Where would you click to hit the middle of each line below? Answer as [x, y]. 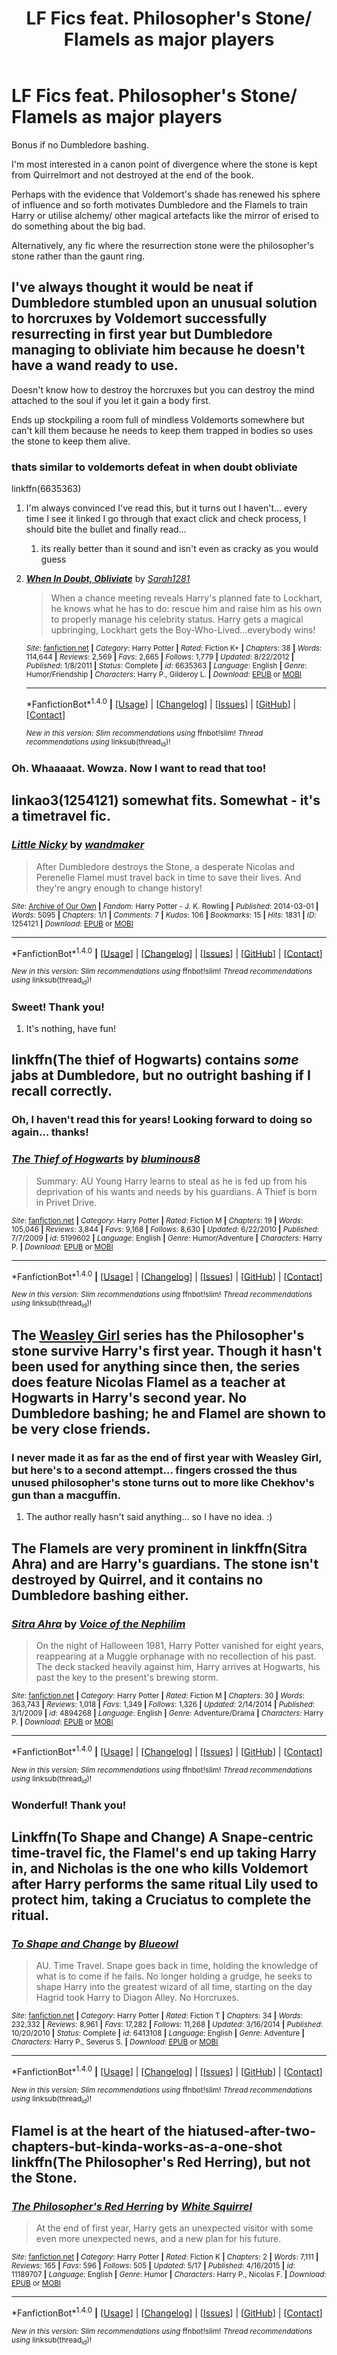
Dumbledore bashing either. [100, 1595]
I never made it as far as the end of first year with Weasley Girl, [167, 1457]
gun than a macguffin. [66, 1495]
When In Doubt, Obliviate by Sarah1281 [108, 579]
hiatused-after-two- [251, 2130]
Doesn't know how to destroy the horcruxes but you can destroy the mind [163, 389]
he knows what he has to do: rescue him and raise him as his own [186, 609]
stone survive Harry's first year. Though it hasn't [167, 1350]
